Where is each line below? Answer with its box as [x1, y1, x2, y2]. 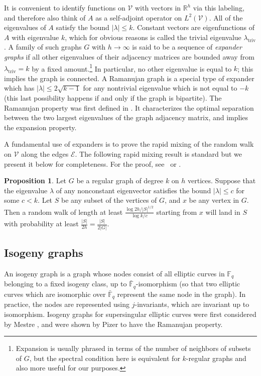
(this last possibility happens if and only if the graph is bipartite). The [4, 93, 222, 103]
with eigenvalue [12, 32, 59, 42]
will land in [205, 206, 240, 217]
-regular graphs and [186, 352, 246, 363]
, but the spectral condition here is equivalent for [29, 352, 180, 363]
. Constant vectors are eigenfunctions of [133, 22, 254, 33]
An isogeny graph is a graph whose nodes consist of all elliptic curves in [4, 268, 225, 278]
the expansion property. [4, 122, 77, 132]
